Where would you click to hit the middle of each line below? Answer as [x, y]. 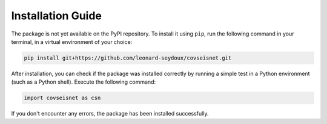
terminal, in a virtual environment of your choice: [72, 42]
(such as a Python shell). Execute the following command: [84, 82]
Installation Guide [57, 16]
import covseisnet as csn [62, 98]
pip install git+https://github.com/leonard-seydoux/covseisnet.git [128, 58]
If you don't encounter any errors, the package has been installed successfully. [110, 114]
